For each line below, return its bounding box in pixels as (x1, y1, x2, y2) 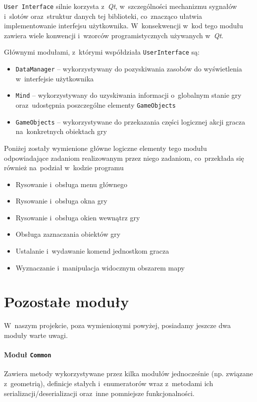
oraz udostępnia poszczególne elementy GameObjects (15, 100, 176, 110)
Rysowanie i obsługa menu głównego (15, 179, 127, 189)
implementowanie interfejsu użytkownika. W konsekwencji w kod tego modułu (4, 20, 243, 31)
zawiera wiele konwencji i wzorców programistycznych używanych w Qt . (4, 30, 223, 40)
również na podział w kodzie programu (4, 162, 124, 173)
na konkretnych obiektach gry (15, 126, 107, 136)
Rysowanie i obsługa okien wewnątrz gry (15, 212, 140, 222)
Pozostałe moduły (4, 291, 129, 312)
